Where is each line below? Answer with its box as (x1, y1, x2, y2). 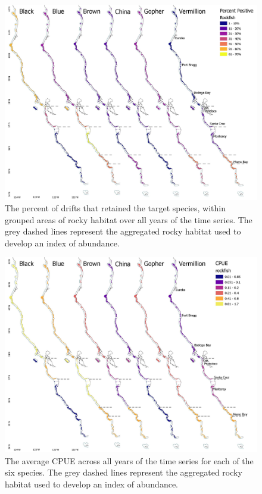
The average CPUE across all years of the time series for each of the (5, 454, 254, 467)
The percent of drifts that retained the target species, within (5, 202, 226, 214)
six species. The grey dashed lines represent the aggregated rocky (5, 466, 242, 479)
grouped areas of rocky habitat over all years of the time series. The (5, 213, 252, 226)
